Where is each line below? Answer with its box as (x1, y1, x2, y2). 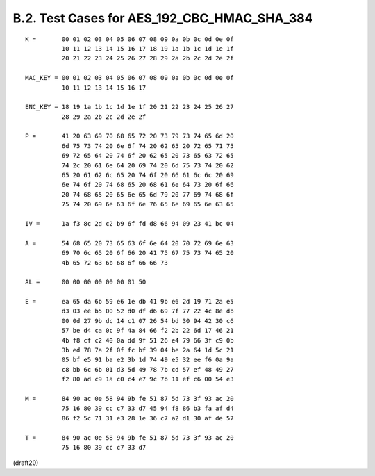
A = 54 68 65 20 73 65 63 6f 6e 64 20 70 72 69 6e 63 (25, 239, 234, 247)
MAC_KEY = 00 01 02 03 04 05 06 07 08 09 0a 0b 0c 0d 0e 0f (25, 74, 234, 82)
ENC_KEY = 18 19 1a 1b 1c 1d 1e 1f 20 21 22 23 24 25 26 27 (25, 103, 234, 111)
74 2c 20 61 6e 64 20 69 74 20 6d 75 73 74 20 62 (61, 161, 234, 170)
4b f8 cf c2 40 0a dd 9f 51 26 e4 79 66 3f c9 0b (61, 336, 234, 344)
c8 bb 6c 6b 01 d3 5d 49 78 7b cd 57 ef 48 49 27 (61, 366, 234, 373)
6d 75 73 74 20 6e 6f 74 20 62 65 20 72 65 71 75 (61, 142, 234, 149)
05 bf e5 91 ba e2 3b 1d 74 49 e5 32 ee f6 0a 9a (61, 356, 234, 364)
